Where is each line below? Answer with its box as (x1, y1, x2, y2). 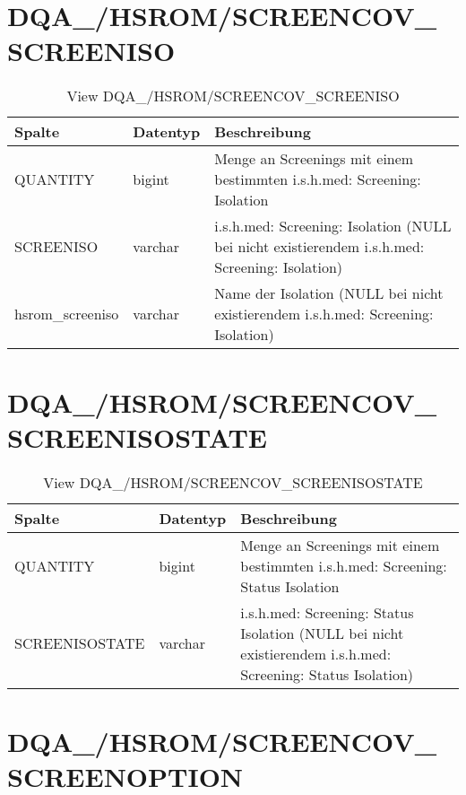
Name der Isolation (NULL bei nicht (214, 283, 444, 304)
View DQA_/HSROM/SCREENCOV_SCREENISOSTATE (43, 471, 423, 493)
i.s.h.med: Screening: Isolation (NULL (214, 215, 452, 237)
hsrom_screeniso (14, 303, 119, 325)
